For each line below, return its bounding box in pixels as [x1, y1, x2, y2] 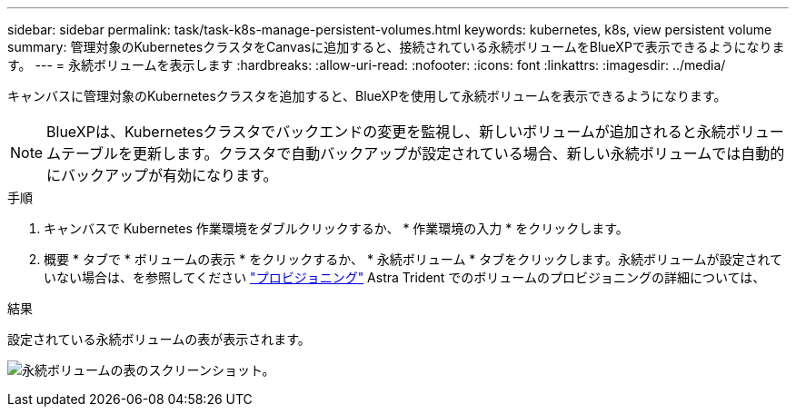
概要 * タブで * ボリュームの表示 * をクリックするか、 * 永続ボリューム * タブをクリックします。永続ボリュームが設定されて [44, 251, 783, 267]
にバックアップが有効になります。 [46, 166, 278, 184]
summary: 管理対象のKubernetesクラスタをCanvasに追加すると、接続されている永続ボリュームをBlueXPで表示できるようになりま [7, 39, 785, 54]
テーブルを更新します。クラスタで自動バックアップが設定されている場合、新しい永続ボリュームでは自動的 [61, 144, 785, 163]
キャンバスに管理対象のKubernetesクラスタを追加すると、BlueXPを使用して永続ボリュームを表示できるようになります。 [7, 88, 727, 103]
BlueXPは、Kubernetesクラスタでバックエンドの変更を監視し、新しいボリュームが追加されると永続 [46, 123, 726, 141]
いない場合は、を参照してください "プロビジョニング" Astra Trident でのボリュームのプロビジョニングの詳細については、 [44, 270, 766, 285]
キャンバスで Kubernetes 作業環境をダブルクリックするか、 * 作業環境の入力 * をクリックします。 [44, 221, 629, 236]
